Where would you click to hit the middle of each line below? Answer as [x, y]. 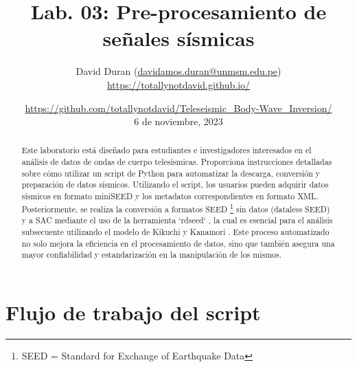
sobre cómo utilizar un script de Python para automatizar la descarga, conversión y [171, 173]
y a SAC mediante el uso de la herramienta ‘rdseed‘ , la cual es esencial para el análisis [177, 220]
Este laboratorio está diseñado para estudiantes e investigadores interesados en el [166, 150]
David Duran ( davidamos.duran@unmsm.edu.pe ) [178, 71]
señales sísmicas [178, 38]
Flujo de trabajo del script [133, 312]
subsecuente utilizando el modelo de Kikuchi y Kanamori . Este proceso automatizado [175, 232]
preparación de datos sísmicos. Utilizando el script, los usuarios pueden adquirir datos [175, 185]
